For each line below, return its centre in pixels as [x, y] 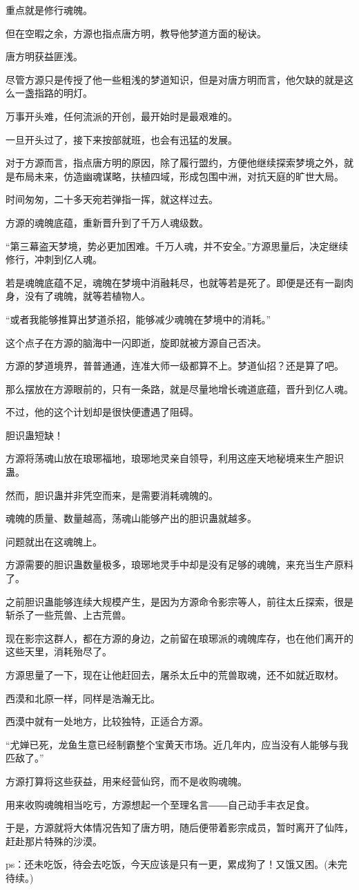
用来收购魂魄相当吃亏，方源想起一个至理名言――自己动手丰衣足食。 [160, 804]
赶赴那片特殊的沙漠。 [54, 841]
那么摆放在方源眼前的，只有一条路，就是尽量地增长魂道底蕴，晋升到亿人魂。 [179, 388]
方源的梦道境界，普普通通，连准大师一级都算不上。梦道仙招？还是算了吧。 [175, 366]
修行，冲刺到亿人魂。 [54, 259]
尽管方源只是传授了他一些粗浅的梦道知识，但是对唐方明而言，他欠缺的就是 [175, 79]
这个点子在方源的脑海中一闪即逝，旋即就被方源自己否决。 [136, 342]
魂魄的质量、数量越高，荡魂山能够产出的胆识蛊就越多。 [131, 518]
